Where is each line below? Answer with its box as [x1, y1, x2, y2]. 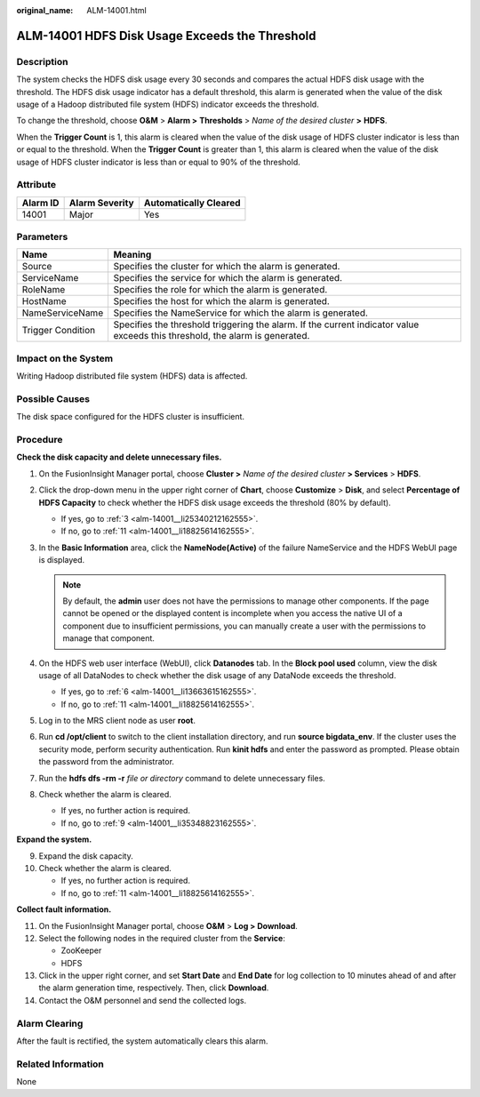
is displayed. [38, 555, 85, 565]
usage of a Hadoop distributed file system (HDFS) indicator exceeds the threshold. [16, 99, 319, 109]
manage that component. [62, 633, 156, 644]
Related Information [16, 1058, 104, 1070]
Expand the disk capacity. [38, 850, 133, 861]
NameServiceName [21, 307, 104, 319]
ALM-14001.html [86, 5, 147, 15]
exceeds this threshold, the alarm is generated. [113, 330, 310, 342]
